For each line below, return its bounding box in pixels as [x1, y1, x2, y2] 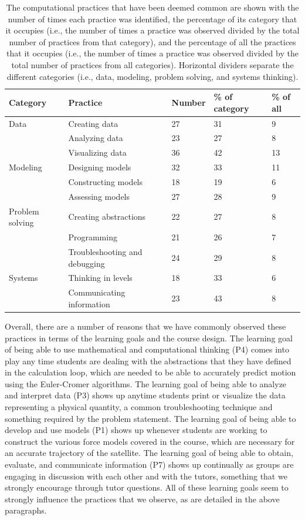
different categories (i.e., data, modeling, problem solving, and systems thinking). [6, 70, 299, 82]
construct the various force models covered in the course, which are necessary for [5, 435, 295, 447]
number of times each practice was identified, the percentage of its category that [8, 12, 297, 25]
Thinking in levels [68, 271, 133, 284]
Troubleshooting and [68, 245, 143, 257]
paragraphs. [5, 504, 47, 516]
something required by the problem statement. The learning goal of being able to [5, 412, 296, 424]
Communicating [68, 286, 126, 298]
